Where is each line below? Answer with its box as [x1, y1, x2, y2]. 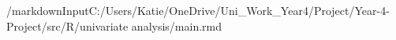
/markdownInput [6, 2, 89, 18]
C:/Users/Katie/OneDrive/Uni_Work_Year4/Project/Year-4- [88, 2, 390, 18]
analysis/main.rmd [131, 17, 222, 34]
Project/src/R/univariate [6, 17, 129, 34]
